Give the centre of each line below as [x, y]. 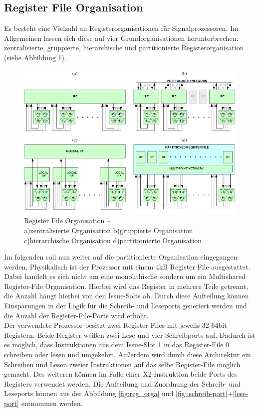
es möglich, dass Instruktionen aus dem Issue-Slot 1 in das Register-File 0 [117, 344]
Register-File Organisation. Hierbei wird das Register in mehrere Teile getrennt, [126, 286]
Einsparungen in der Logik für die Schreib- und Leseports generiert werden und [126, 306]
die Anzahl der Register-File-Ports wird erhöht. [76, 315]
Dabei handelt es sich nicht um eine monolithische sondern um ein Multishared [125, 276]
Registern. [19, 335]
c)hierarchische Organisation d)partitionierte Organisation [113, 240]
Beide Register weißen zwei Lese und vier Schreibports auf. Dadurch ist [146, 335]
